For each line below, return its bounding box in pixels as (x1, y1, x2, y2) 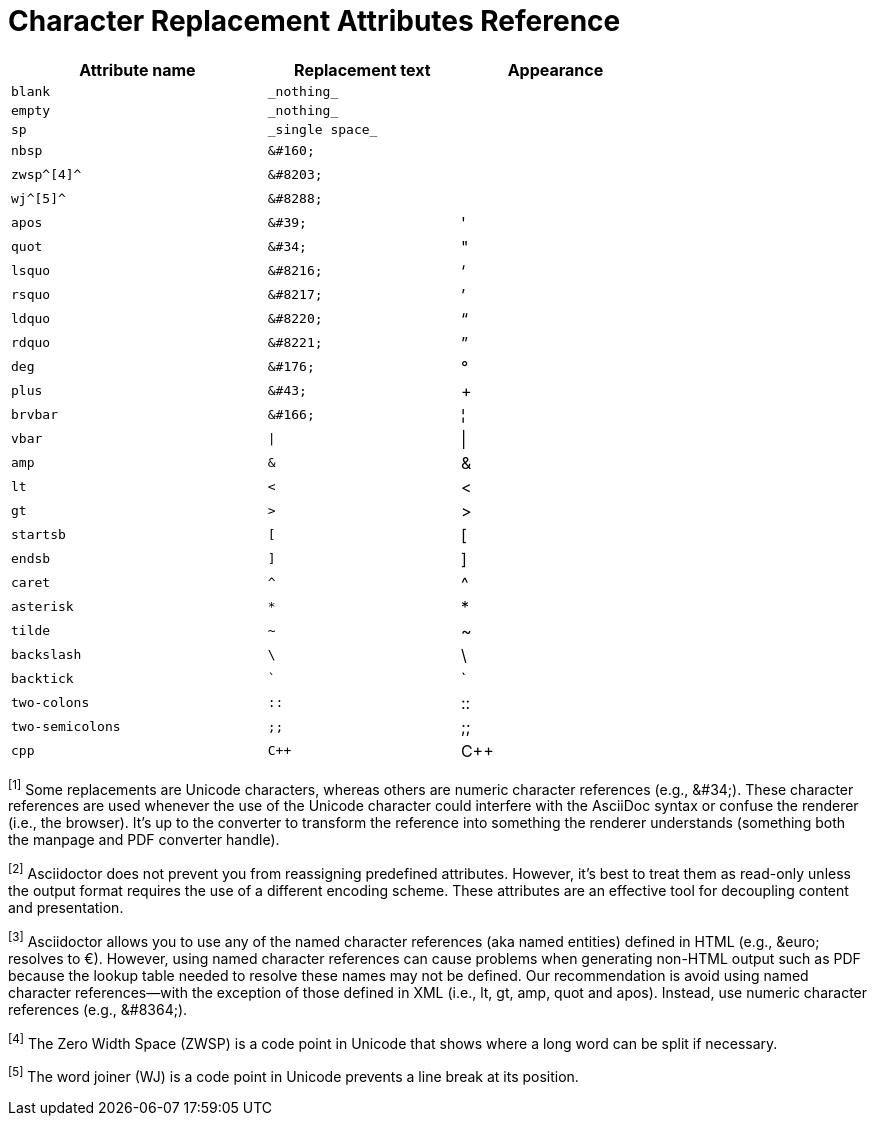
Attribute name (79, 59, 196, 80)
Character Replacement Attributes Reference (8, 4, 621, 38)
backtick (11, 671, 74, 687)
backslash (11, 647, 82, 663)
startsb (11, 527, 66, 543)
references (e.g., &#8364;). (8, 1000, 188, 1018)
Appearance (507, 59, 604, 80)
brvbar (11, 407, 58, 423)
